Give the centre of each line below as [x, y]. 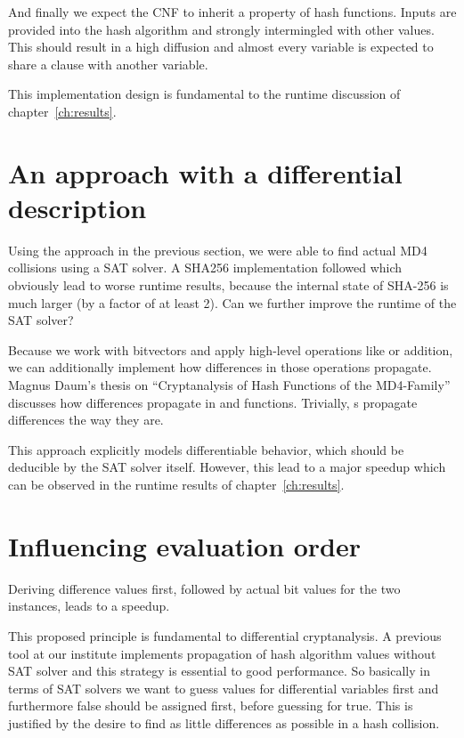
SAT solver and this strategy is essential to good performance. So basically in [219, 671]
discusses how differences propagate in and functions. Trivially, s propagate [213, 402]
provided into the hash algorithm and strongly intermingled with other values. [221, 29]
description [77, 207]
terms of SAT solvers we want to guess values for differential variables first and [224, 688]
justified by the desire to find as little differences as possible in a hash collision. [224, 722]
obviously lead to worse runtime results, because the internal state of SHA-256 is [228, 285]
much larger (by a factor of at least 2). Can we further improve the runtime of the [232, 302]
